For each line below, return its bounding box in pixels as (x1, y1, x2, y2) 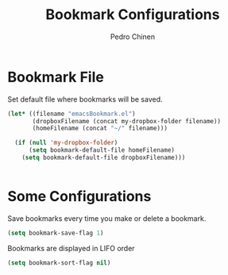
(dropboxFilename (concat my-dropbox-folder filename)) (32, 117, 222, 125)
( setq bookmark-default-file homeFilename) (28, 146, 176, 154)
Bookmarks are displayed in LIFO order (7, 243, 136, 253)
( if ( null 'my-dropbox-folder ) (14, 139, 118, 147)
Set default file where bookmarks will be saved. (7, 94, 164, 104)
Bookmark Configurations (45, 6, 220, 24)
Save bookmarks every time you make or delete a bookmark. (7, 213, 207, 223)
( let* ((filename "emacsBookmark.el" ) (7, 110, 136, 118)
